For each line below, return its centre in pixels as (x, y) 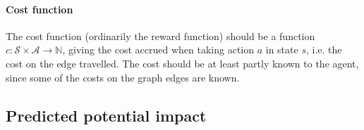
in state (282, 50)
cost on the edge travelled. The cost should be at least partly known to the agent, (182, 63)
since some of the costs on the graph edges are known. (123, 77)
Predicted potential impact (106, 115)
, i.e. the (324, 50)
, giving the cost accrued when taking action (158, 50)
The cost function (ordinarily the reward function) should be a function (160, 35)
